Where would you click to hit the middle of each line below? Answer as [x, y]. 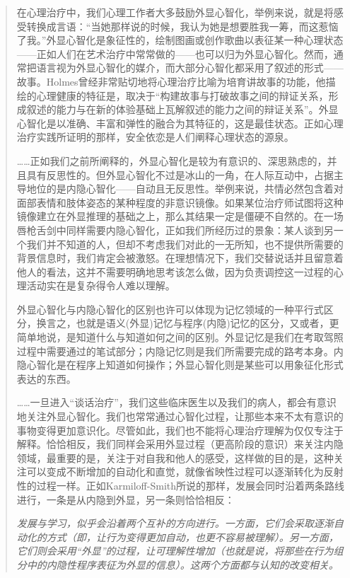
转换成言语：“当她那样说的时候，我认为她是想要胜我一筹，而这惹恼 [182, 26]
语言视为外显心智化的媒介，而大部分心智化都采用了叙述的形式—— [190, 68]
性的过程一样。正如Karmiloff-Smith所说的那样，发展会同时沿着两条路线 [181, 485]
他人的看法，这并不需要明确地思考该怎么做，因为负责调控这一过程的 [175, 271]
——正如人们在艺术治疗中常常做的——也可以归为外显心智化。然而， [175, 53]
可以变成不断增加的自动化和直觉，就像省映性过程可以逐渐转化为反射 [185, 472]
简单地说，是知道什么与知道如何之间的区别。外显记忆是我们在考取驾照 [180, 337]
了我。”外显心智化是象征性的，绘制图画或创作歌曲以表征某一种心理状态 [180, 40]
